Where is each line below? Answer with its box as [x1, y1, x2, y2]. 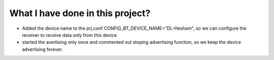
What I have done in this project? [9, 8, 151, 19]
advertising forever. [22, 46, 63, 52]
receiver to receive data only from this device [22, 32, 117, 38]
